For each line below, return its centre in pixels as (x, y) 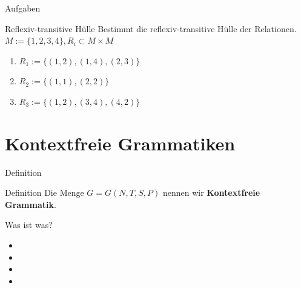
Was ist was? (29, 225)
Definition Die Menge (45, 193)
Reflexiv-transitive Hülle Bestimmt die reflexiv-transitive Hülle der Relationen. (151, 28)
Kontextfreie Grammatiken (120, 143)
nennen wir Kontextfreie (211, 193)
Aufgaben (23, 8)
